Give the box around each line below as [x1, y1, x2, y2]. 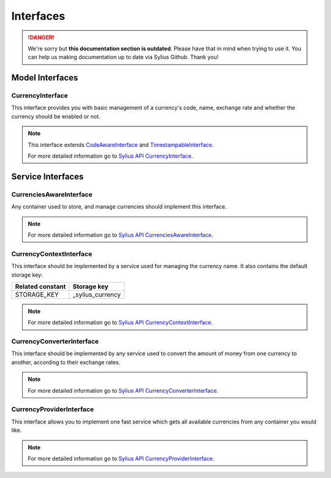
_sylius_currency [72, 290, 121, 299]
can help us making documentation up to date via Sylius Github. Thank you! [28, 53, 219, 61]
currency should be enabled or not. [11, 112, 101, 120]
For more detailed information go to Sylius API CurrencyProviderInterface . [28, 455, 215, 462]
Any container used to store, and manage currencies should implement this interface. [11, 203, 227, 210]
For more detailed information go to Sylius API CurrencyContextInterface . [28, 319, 213, 326]
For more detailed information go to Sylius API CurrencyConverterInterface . [28, 387, 219, 394]
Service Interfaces [11, 171, 84, 182]
